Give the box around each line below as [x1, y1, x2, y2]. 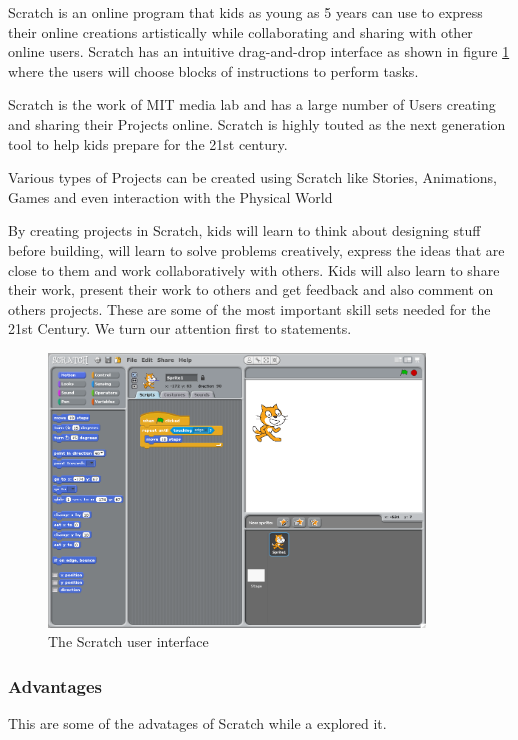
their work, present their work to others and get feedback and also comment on [8, 279, 494, 300]
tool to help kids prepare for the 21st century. [8, 133, 288, 154]
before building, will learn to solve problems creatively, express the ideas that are [8, 239, 505, 260]
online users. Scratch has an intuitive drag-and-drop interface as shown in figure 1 [8, 41, 510, 62]
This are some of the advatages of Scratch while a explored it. [8, 713, 387, 734]
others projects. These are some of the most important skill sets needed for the [8, 298, 491, 319]
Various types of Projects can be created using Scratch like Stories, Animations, [8, 167, 497, 188]
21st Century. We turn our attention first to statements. [8, 318, 352, 339]
